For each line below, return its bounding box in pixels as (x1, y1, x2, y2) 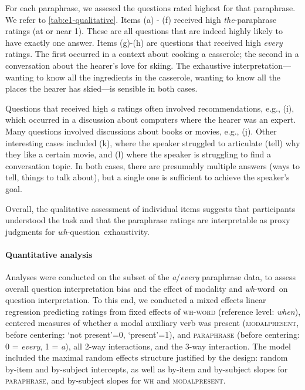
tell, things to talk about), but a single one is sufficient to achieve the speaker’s (5, 171, 290, 183)
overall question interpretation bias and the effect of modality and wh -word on (5, 282, 288, 294)
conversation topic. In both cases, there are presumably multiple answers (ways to (5, 159, 300, 172)
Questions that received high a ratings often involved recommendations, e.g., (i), (5, 102, 294, 114)
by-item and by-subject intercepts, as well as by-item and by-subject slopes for (5, 362, 288, 375)
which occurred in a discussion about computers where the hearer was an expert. (5, 113, 296, 126)
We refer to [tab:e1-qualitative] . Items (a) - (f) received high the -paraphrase (5, 13, 277, 25)
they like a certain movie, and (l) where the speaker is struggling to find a (5, 148, 272, 160)
